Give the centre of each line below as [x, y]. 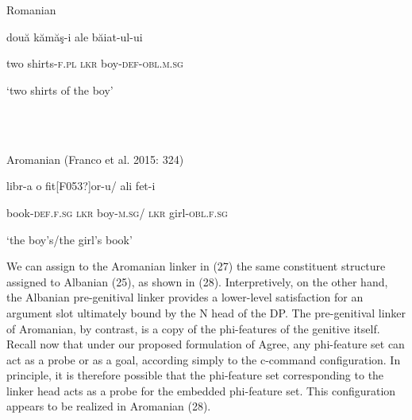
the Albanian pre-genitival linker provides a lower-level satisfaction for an [185, 297]
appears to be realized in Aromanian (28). [109, 406]
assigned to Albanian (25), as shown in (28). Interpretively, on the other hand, [197, 281]
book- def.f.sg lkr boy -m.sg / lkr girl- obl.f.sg [117, 212]
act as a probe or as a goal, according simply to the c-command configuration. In [204, 359]
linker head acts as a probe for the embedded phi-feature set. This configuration [201, 390]
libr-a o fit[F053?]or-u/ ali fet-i [81, 186]
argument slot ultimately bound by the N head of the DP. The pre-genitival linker [206, 312]
